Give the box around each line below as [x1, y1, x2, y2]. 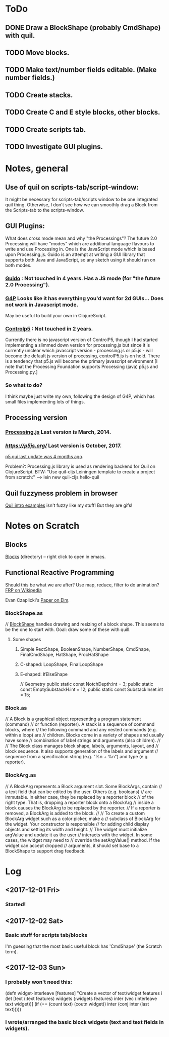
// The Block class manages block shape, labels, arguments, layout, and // [5, 743, 159, 749]
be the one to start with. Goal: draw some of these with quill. [5, 626, 131, 633]
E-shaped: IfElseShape [20, 671, 68, 677]
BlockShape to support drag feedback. [5, 847, 86, 854]
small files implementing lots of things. [5, 398, 85, 404]
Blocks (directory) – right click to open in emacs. [5, 553, 106, 560]
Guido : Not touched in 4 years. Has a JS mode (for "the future [5, 275, 160, 282]
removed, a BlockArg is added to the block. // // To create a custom [5, 810, 145, 816]
